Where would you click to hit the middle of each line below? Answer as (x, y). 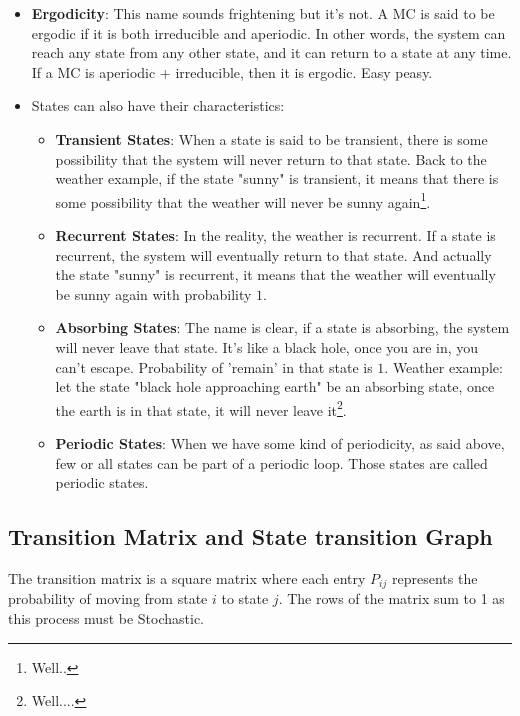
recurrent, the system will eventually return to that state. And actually (273, 254)
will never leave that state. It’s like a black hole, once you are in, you (267, 346)
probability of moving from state (108, 598)
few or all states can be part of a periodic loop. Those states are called (271, 462)
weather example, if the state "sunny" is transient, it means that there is (277, 178)
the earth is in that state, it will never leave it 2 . (201, 408)
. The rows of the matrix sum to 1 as (391, 598)
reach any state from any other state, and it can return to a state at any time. (271, 52)
